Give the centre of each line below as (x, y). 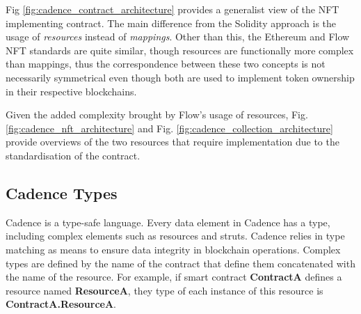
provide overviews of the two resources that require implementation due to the (173, 142)
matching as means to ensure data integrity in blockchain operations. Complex (173, 249)
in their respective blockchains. (71, 91)
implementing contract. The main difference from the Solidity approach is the (171, 23)
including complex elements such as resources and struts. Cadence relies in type (175, 236)
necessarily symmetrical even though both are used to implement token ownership (180, 77)
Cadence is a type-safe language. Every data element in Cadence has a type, (168, 222)
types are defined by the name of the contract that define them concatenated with (180, 263)
